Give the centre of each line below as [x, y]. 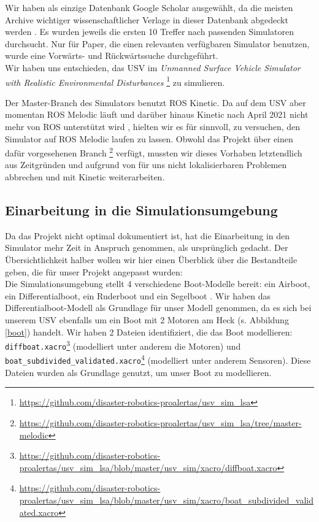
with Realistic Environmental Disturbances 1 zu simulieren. [115, 81]
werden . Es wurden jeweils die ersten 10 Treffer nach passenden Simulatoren [149, 32]
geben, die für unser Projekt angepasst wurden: [94, 271]
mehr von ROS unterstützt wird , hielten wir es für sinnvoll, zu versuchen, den [153, 126]
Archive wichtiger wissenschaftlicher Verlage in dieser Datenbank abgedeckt [147, 19]
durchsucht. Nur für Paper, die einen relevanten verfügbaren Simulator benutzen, [157, 43]
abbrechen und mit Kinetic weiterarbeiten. [85, 177]
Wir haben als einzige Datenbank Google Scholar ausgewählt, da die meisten [149, 7]
